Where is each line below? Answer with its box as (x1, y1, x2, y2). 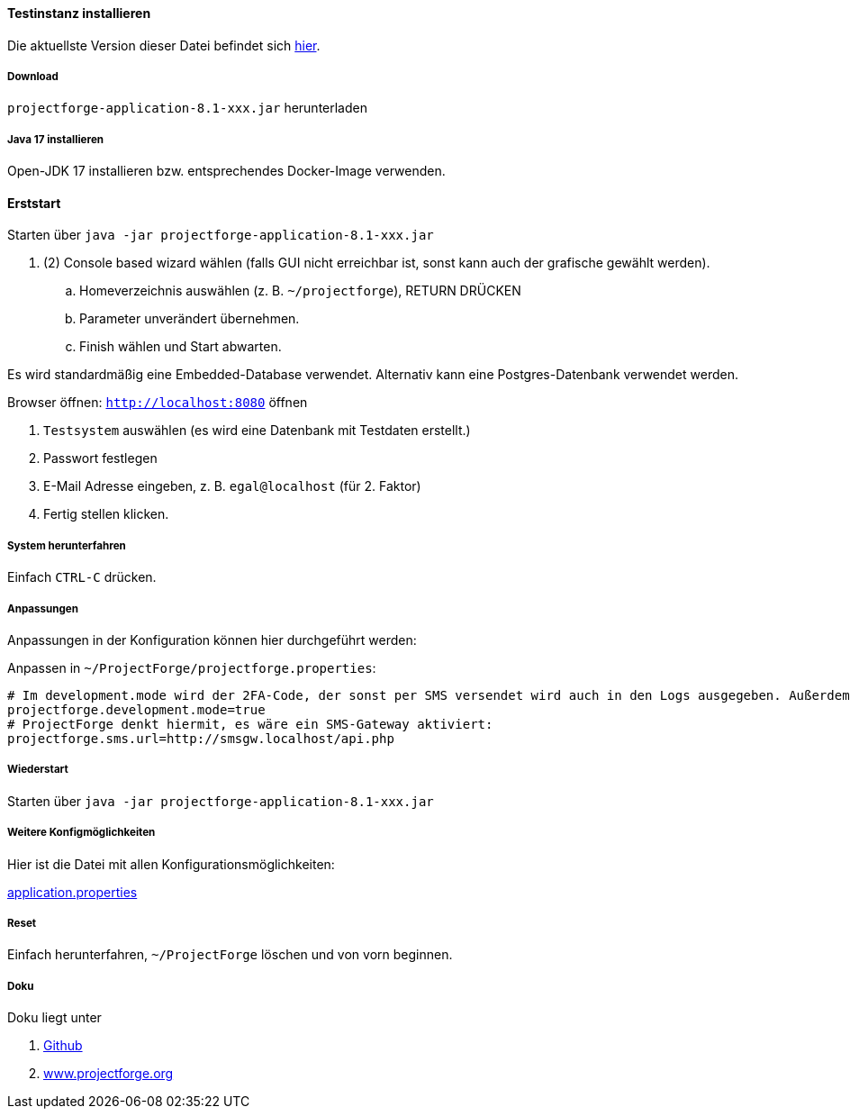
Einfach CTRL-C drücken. (7, 569, 157, 585)
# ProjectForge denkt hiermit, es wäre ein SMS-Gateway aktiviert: (7, 716, 493, 731)
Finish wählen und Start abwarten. (79, 339, 282, 355)
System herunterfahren (7, 539, 126, 552)
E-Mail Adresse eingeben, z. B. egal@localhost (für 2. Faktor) (43, 478, 421, 494)
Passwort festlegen (43, 450, 158, 467)
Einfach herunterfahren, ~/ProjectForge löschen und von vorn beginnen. (7, 947, 453, 963)
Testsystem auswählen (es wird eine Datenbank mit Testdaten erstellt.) (43, 422, 471, 439)
